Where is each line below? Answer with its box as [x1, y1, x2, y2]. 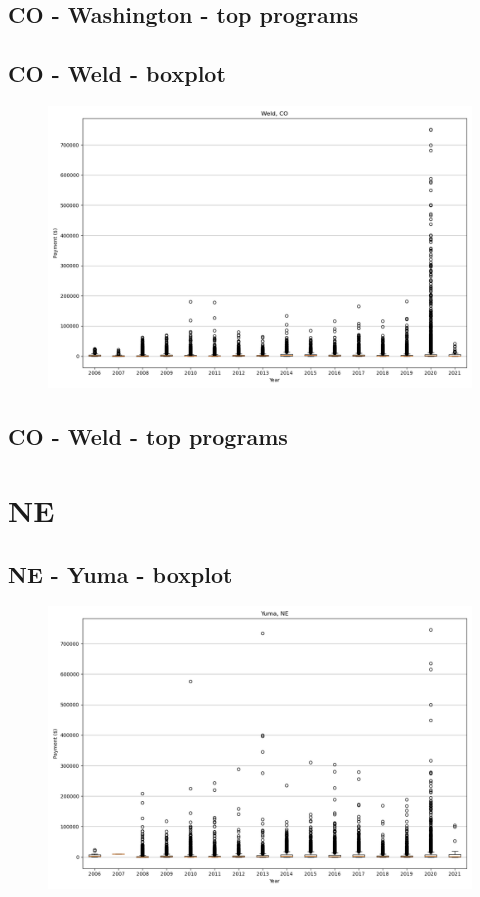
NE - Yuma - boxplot [8, 558, 233, 589]
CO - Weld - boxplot [8, 58, 226, 89]
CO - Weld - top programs [8, 421, 288, 452]
